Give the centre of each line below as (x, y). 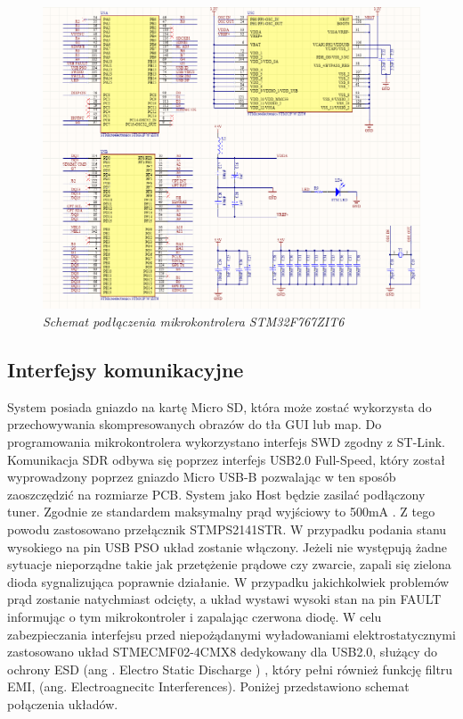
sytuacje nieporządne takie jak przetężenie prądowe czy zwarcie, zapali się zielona (229, 564)
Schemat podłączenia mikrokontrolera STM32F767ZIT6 (194, 321)
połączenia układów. (63, 703)
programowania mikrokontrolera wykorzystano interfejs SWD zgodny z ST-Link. (227, 441)
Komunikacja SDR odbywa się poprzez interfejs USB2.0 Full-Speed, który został (226, 459)
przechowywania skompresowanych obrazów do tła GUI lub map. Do (195, 424)
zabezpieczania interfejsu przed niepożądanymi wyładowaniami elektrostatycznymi (231, 634)
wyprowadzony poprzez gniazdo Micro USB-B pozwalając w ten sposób (202, 477)
